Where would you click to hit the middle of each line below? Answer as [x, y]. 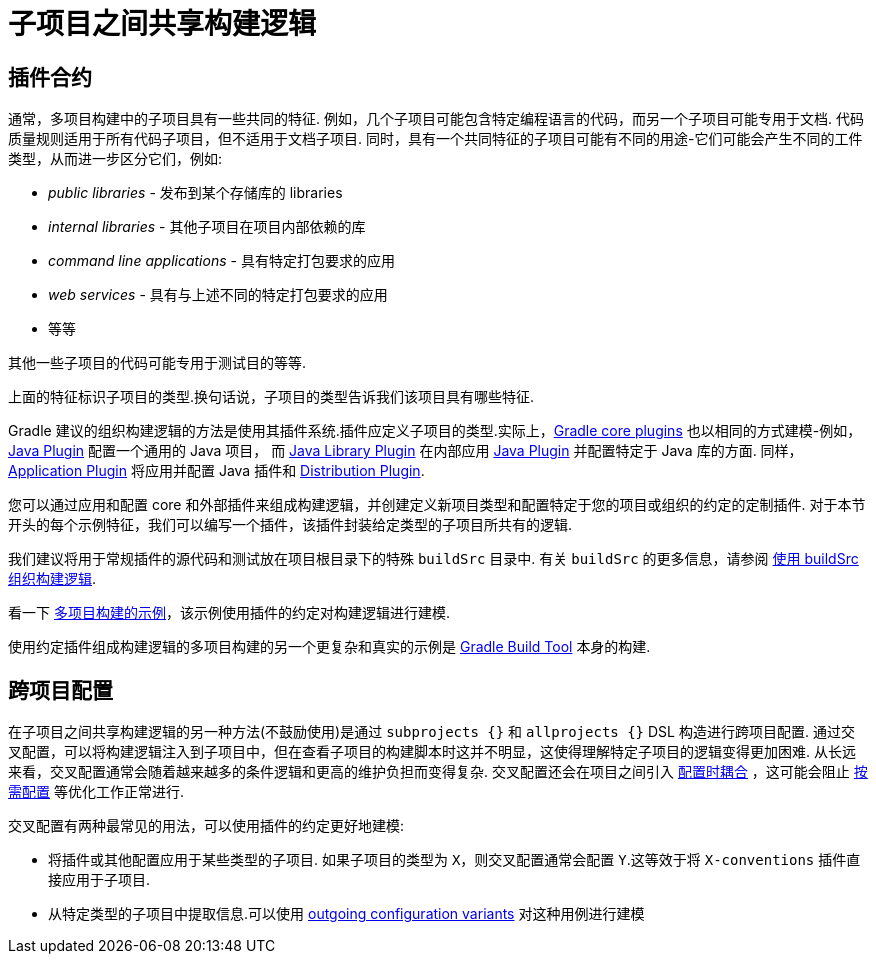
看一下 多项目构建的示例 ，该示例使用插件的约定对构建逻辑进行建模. [229, 613]
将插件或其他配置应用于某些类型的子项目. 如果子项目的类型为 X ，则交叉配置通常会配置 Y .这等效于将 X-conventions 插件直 [454, 860]
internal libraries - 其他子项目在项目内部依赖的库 [207, 227]
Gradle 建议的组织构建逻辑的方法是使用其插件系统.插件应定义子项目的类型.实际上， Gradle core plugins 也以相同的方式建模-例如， [435, 431]
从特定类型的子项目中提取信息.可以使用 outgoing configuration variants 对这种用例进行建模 [346, 914]
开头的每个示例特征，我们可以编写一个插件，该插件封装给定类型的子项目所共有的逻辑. [290, 525]
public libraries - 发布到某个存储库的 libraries [195, 193]
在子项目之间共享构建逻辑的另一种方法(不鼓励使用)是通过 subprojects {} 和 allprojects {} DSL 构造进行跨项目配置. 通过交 [431, 732]
